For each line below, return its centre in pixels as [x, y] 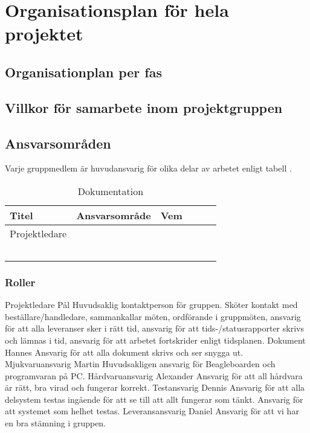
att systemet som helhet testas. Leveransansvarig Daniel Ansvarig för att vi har [152, 411]
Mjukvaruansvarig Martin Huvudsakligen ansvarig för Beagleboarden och [140, 364]
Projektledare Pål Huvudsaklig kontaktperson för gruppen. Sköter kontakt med [151, 305]
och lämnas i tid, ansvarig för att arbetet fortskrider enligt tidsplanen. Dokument [155, 340]
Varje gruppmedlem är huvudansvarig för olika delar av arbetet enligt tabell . [148, 168]
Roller [20, 282]
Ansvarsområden [58, 143]
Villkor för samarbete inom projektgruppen [144, 107]
